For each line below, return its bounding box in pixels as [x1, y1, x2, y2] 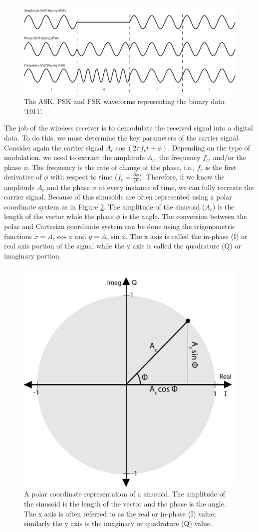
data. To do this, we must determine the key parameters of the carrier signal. [4, 132, 241, 142]
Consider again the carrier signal [4, 142, 104, 152]
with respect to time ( [50, 171, 118, 182]
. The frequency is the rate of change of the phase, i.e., [27, 161, 195, 172]
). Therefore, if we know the [139, 171, 225, 182]
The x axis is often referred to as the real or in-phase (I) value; [24, 508, 216, 518]
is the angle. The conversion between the [122, 211, 247, 221]
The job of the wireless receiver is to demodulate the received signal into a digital [4, 122, 253, 133]
